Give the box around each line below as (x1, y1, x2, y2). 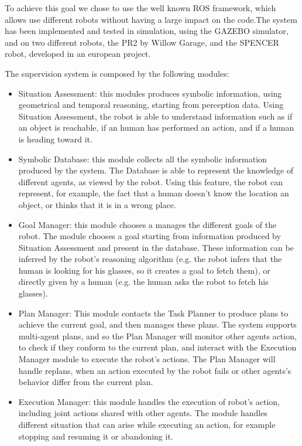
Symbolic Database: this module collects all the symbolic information (18, 152, 267, 165)
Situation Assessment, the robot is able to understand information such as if (18, 110, 293, 122)
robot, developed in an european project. (5, 47, 151, 60)
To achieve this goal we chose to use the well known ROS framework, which (5, 2, 276, 13)
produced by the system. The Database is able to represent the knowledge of (18, 164, 294, 176)
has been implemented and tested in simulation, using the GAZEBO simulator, (5, 25, 289, 37)
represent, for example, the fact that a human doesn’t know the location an (18, 187, 289, 199)
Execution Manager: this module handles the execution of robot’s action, (18, 395, 280, 407)
